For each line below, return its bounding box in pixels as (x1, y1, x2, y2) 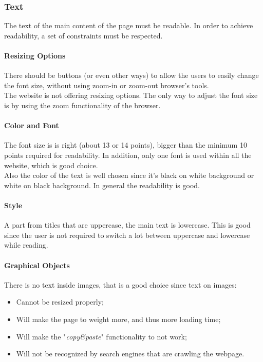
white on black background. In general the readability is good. (4, 179, 200, 190)
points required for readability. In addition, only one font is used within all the (4, 149, 252, 160)
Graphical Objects (4, 259, 70, 270)
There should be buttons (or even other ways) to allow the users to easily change (4, 70, 259, 81)
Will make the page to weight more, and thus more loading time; (16, 313, 221, 324)
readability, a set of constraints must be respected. (4, 30, 163, 41)
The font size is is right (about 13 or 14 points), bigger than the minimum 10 (4, 139, 247, 150)
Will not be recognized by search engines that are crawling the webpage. (16, 348, 245, 359)
